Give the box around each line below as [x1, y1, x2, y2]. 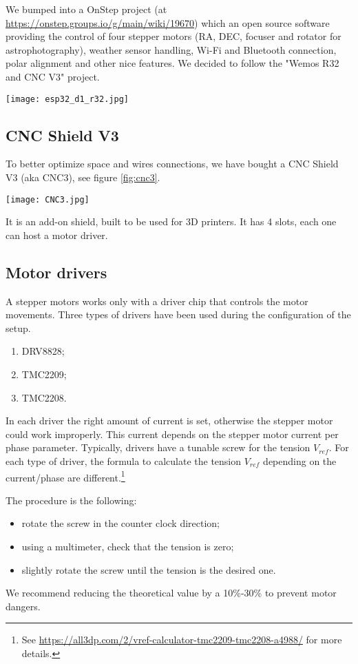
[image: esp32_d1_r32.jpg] [6, 94, 129, 104]
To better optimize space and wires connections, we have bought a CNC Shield [6, 156, 339, 171]
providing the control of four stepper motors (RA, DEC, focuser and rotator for [6, 29, 341, 43]
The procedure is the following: [6, 492, 137, 507]
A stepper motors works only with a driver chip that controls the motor [6, 293, 308, 308]
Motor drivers [6, 261, 107, 282]
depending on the [263, 454, 337, 468]
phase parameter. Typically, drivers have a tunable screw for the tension [6, 440, 310, 455]
